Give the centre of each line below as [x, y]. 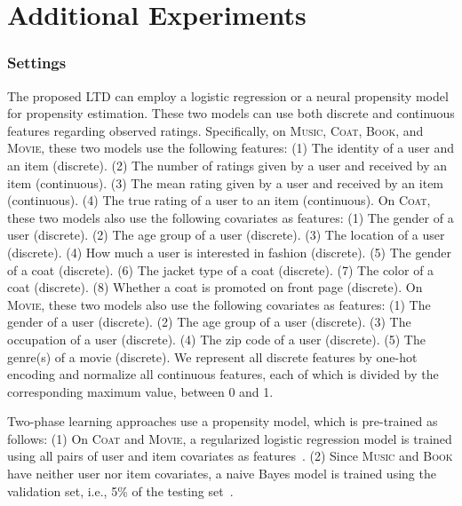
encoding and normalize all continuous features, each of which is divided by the [223, 374]
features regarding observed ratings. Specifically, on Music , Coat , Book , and [215, 130]
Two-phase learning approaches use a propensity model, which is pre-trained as [223, 421]
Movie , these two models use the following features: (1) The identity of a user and [231, 148]
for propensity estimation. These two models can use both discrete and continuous [231, 113]
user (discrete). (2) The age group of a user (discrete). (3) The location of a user [226, 235]
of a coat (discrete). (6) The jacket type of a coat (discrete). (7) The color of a [221, 269]
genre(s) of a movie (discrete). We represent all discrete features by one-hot [212, 356]
